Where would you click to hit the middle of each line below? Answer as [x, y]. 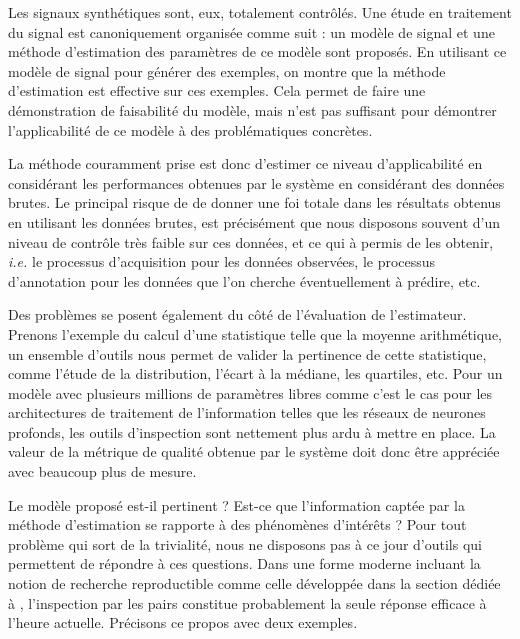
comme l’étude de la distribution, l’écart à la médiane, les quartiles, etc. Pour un [255, 373]
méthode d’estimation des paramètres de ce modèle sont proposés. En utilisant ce [257, 51]
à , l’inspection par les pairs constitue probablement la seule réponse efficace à [247, 602]
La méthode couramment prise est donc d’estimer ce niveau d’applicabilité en [245, 163]
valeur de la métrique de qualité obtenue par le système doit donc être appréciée [254, 451]
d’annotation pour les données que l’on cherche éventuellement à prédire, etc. [244, 280]
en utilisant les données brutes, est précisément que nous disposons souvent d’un [254, 221]
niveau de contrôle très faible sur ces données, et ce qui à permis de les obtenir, [251, 241]
